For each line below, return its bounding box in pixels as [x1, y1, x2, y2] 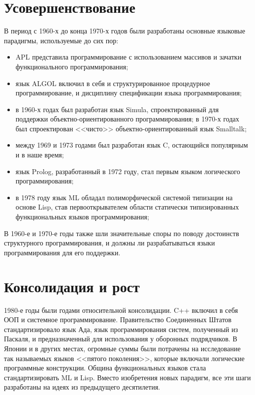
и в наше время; [15, 150, 64, 160]
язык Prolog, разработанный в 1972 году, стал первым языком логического [15, 166, 240, 176]
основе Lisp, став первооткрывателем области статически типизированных [15, 202, 239, 212]
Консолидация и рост [4, 276, 140, 296]
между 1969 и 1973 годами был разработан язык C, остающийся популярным [15, 140, 248, 150]
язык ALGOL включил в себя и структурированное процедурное [15, 78, 210, 88]
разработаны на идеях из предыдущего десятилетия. [4, 382, 160, 392]
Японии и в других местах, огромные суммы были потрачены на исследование [4, 343, 241, 353]
